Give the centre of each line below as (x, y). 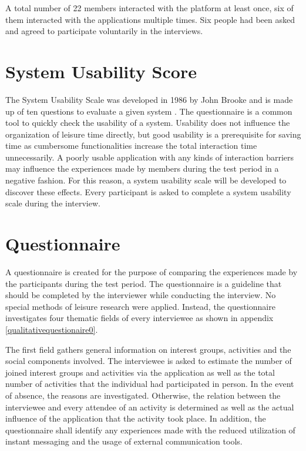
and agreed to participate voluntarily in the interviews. (104, 31)
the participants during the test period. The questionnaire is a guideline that (144, 283)
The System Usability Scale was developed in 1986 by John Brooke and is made (149, 99)
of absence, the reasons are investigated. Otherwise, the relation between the (143, 395)
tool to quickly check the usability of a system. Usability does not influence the (148, 123)
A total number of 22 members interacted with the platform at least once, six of (149, 8)
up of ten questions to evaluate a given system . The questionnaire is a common (149, 111)
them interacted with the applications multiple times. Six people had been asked (150, 19)
